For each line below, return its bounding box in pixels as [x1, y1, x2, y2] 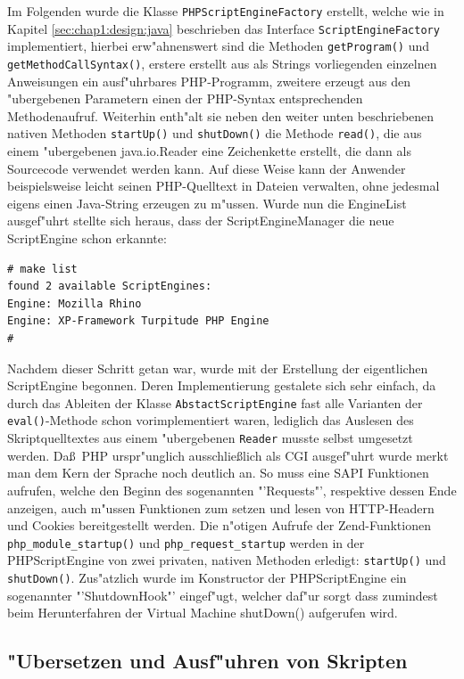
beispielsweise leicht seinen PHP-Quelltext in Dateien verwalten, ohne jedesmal [7, 176, 440, 195]
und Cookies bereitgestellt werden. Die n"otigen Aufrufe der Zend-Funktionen [7, 516, 431, 535]
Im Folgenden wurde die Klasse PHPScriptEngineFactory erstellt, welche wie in [7, 2, 444, 20]
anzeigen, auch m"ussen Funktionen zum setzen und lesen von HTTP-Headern [7, 498, 435, 517]
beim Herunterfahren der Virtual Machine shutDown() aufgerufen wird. [7, 603, 398, 622]
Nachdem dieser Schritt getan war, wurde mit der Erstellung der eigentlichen [7, 358, 428, 377]
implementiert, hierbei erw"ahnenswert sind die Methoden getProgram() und [7, 37, 429, 55]
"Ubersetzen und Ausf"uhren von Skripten [7, 647, 408, 675]
